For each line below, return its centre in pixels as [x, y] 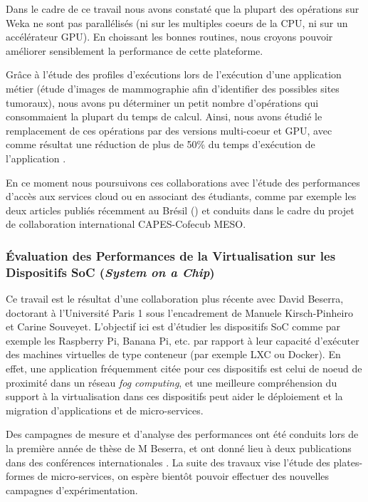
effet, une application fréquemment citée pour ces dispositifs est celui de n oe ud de [184, 368]
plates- [348, 462]
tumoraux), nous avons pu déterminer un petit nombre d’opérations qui [162, 102]
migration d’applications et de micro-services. [105, 410]
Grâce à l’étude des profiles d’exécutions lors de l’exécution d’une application [174, 74]
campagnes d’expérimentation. [72, 490]
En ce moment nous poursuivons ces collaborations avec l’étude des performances [183, 182]
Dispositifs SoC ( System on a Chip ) [110, 272]
